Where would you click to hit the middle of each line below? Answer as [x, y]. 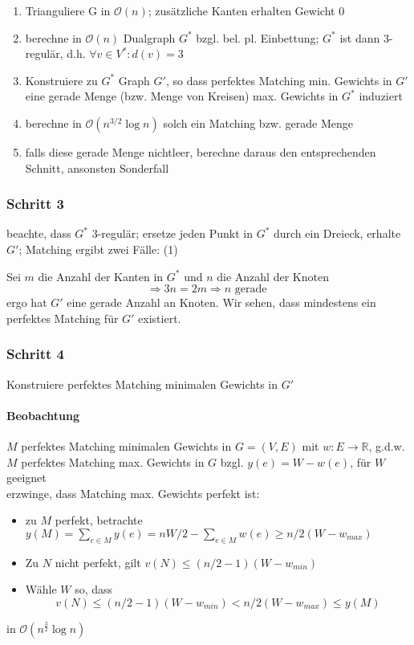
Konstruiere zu [61, 80]
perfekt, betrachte [99, 520]
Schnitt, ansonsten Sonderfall [97, 167]
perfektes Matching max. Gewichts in [113, 461]
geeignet [26, 478]
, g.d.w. [387, 445]
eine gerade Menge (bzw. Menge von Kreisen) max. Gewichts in [182, 96]
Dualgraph [149, 37]
